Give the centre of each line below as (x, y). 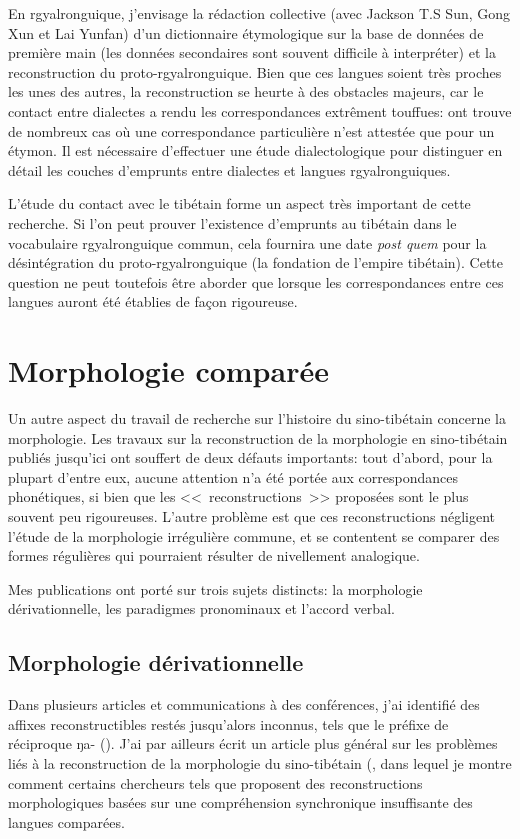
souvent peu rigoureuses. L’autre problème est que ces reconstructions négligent (252, 516)
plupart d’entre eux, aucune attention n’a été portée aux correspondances (233, 476)
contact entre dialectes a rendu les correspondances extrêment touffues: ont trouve (260, 110)
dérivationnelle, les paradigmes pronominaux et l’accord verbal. (201, 608)
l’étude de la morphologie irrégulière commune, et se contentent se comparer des (254, 535)
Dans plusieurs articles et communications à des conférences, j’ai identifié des (244, 704)
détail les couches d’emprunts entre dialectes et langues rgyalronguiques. (229, 169)
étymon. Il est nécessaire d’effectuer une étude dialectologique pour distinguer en (255, 150)
